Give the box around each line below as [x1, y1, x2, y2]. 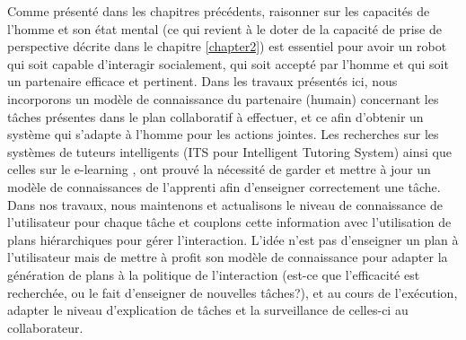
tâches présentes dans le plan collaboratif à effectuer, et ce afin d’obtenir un [7, 107, 424, 126]
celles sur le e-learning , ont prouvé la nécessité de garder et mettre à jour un [7, 160, 431, 179]
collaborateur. [7, 318, 84, 336]
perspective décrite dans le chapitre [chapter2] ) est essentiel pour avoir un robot [7, 37, 447, 56]
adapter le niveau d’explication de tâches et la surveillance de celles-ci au [7, 301, 409, 319]
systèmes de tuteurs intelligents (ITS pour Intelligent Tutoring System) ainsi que [7, 142, 452, 161]
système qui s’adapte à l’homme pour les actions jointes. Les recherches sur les [7, 125, 439, 144]
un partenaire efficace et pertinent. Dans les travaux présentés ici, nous [7, 72, 398, 91]
